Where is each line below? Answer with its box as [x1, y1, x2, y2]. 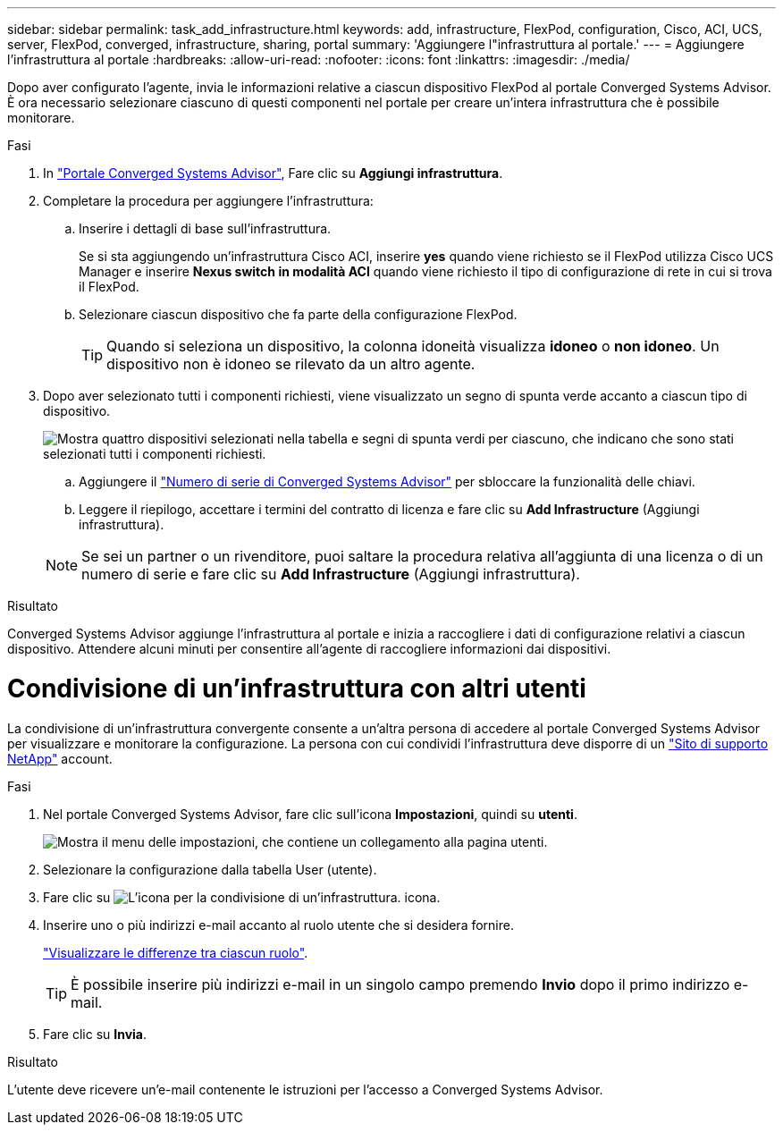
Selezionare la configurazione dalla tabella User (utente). [43, 861, 377, 877]
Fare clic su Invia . [43, 1026, 147, 1042]
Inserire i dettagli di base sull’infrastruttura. [79, 221, 332, 236]
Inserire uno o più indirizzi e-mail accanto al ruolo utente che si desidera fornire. [43, 917, 514, 933]
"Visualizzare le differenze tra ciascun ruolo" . [43, 944, 308, 960]
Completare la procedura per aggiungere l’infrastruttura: [43, 193, 374, 208]
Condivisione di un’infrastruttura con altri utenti [7, 672, 586, 704]
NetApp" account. [7, 750, 113, 766]
